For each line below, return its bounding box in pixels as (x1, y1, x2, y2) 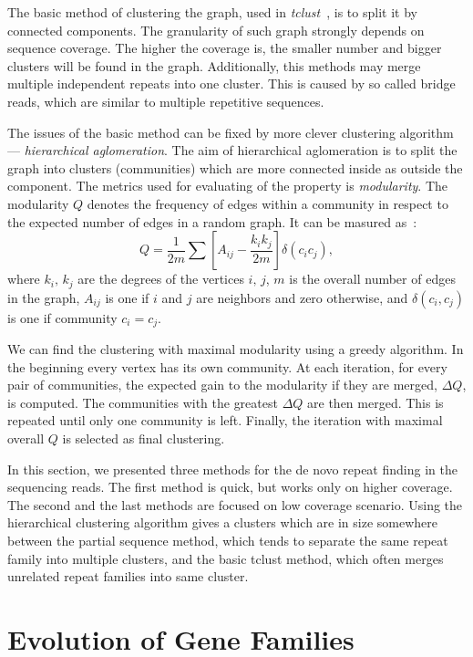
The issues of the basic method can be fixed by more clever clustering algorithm (7, 122, 454, 141)
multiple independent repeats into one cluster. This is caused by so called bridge (7, 74, 456, 93)
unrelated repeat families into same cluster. (7, 567, 249, 586)
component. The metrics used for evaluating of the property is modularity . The (7, 176, 448, 195)
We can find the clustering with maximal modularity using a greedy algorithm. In (7, 339, 464, 359)
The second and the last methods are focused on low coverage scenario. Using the (7, 495, 463, 514)
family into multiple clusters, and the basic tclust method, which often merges (7, 548, 444, 568)
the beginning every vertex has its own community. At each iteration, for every (7, 357, 447, 376)
